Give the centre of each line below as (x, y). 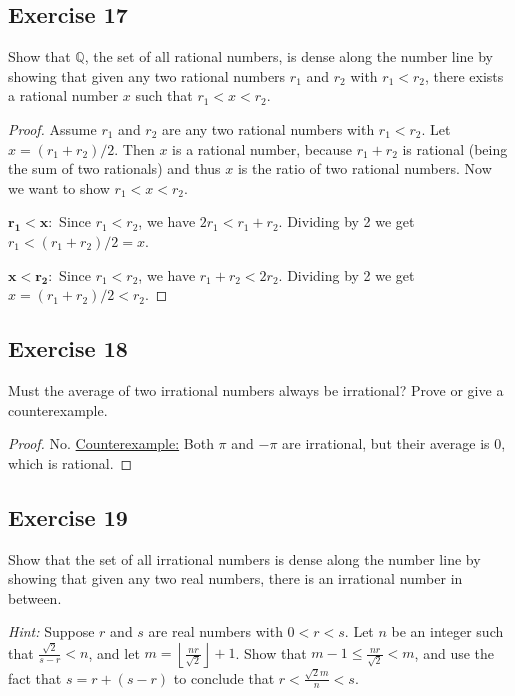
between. (35, 597)
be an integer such (447, 631)
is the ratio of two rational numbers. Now (364, 168)
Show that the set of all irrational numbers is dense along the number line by (244, 558)
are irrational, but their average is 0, (394, 443)
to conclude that (224, 677)
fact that (35, 677)
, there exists (464, 75)
